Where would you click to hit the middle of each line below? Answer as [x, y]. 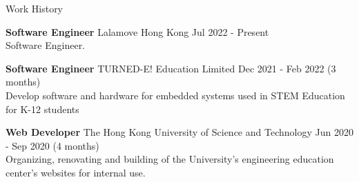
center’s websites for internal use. [76, 172]
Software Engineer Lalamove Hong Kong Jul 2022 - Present [137, 31]
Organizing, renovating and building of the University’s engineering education [170, 159]
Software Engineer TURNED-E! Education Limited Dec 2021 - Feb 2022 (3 [171, 68]
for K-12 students [42, 109]
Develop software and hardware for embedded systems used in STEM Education [175, 95]
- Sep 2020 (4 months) [52, 145]
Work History [35, 8]
